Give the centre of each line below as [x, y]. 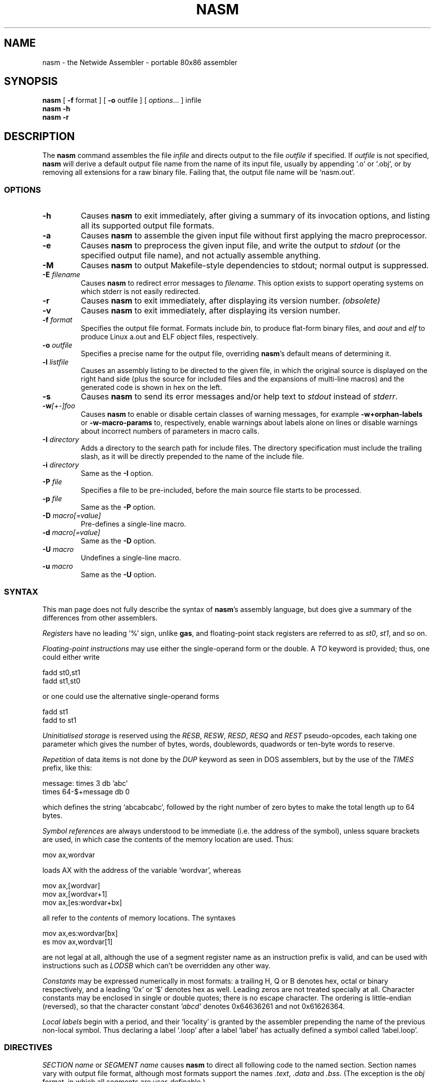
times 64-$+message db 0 [86, 791]
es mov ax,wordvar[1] [77, 941]
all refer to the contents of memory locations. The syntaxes [139, 918]
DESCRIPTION [39, 136]
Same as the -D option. [118, 541]
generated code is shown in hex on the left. [151, 387]
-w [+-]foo [59, 406]
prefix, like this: [67, 768]
